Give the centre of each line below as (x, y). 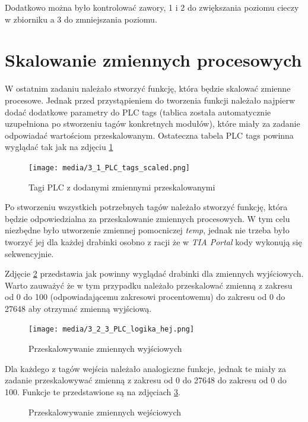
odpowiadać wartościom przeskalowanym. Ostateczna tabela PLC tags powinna (149, 135)
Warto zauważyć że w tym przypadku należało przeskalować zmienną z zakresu (149, 285)
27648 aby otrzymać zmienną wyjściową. (78, 308)
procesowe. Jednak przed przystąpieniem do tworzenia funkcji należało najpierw (150, 100)
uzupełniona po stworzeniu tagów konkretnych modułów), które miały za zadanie (153, 124)
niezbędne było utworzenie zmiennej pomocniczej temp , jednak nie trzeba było (147, 230)
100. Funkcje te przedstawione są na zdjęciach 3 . (93, 391)
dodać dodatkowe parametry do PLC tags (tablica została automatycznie (138, 112)
